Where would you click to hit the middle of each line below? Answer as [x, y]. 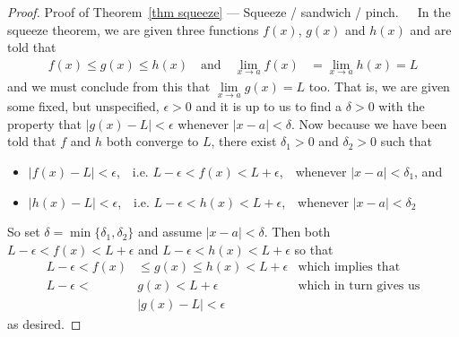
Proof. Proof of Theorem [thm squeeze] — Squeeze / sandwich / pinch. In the [229, 12]
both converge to [152, 141]
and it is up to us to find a [269, 106]
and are [431, 29]
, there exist [244, 141]
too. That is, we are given [379, 86]
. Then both [297, 232]
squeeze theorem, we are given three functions [133, 29]
